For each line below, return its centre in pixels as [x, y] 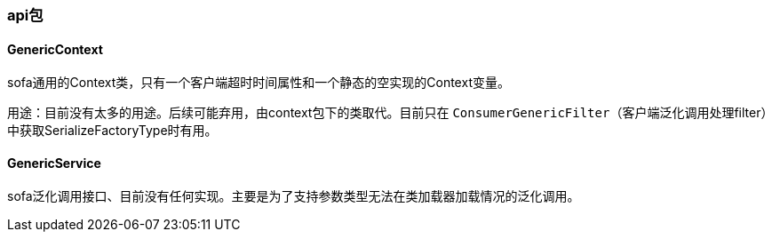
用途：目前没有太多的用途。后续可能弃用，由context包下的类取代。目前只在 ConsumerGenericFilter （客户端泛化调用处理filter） [387, 113]
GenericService [54, 163]
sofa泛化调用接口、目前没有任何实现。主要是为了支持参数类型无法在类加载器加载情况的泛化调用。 [294, 196]
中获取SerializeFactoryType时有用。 [112, 131]
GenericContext [55, 49]
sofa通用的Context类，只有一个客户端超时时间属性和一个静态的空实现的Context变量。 [259, 83]
